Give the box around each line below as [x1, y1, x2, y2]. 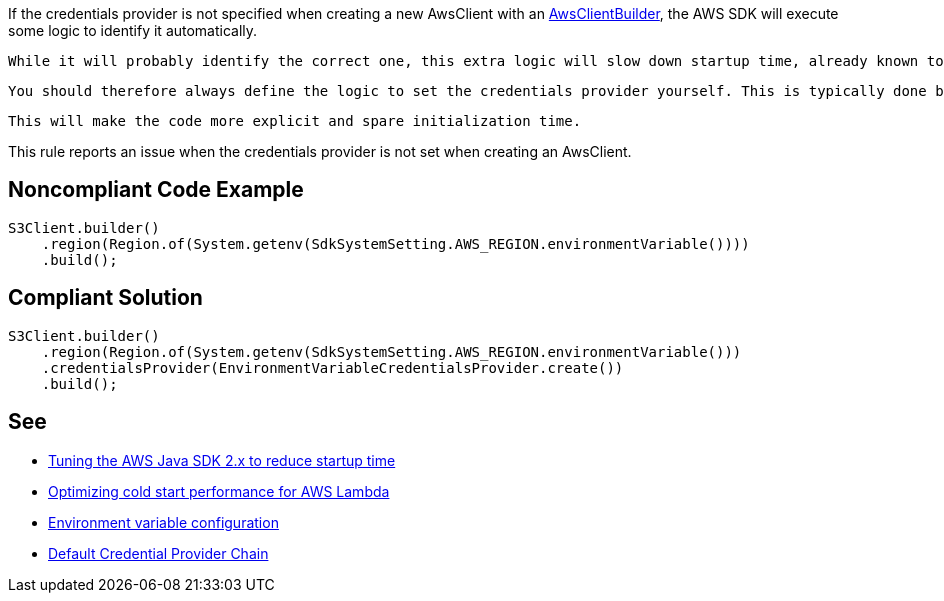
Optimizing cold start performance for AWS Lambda [48, 482, 390, 500]
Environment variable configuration [48, 513, 279, 531]
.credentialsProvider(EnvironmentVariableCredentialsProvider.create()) [41, 359, 624, 376]
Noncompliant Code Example [8, 177, 304, 203]
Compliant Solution [8, 285, 203, 311]
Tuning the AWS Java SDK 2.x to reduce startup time [48, 451, 396, 469]
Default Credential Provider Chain [48, 544, 269, 562]
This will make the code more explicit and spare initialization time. [8, 113, 582, 129]
